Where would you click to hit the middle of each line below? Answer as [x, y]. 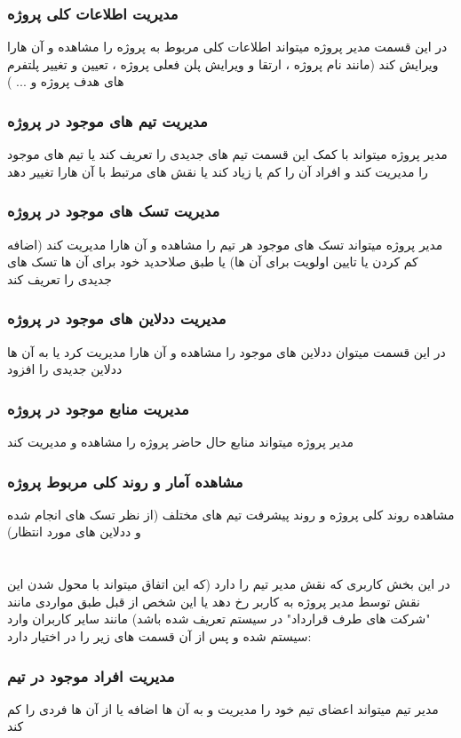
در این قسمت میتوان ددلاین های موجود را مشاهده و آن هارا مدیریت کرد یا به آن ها [227, 351]
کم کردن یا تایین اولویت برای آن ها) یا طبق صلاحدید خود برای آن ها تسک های [213, 262]
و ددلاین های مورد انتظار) [74, 532]
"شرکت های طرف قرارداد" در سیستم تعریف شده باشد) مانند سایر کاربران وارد [219, 619]
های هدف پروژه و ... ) [66, 81]
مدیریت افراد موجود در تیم [91, 675]
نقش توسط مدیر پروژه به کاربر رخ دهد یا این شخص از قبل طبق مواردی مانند [214, 601]
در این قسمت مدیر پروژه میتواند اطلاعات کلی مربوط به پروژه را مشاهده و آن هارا [227, 47]
